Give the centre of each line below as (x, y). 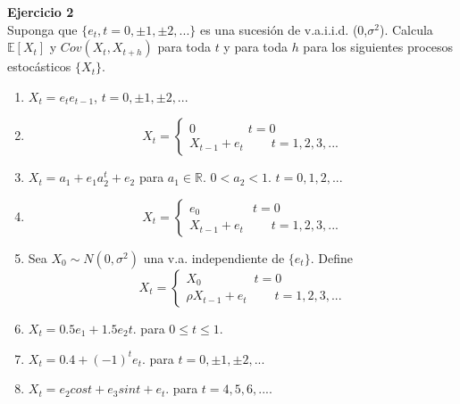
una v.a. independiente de (214, 257)
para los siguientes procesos (378, 47)
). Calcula (406, 29)
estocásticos (39, 66)
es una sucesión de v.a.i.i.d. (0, (284, 29)
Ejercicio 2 (41, 12)
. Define (331, 257)
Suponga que (42, 29)
